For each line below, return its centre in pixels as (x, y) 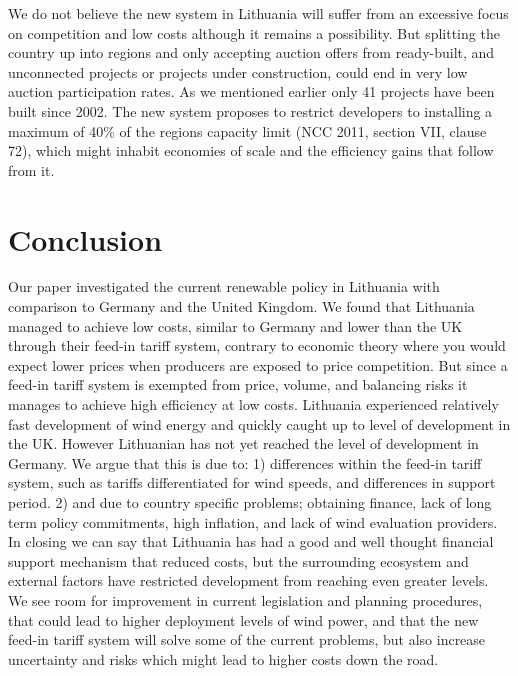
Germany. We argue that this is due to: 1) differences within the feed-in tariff (245, 462)
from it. (31, 169)
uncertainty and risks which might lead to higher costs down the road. (223, 658)
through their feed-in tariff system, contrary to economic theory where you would (257, 345)
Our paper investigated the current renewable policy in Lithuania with (224, 286)
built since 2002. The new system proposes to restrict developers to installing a (250, 110)
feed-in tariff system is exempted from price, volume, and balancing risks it (238, 384)
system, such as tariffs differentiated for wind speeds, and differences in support (252, 482)
